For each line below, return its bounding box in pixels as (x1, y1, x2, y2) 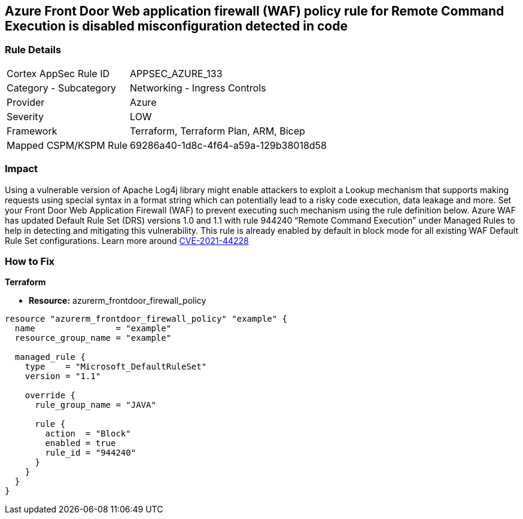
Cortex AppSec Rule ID (7, 67, 110, 80)
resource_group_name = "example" (14, 333, 172, 343)
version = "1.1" (25, 371, 101, 381)
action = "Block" (45, 429, 131, 439)
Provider (7, 96, 45, 108)
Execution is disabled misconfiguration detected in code (5, 19, 348, 33)
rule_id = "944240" (45, 448, 136, 458)
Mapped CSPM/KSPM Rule (7, 139, 128, 151)
